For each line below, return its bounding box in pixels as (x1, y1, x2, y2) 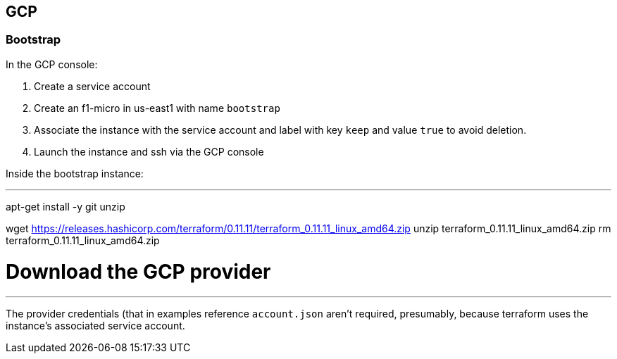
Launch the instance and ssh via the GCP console (34, 145, 264, 158)
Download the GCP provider (6, 259, 271, 284)
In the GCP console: (6, 58, 98, 70)
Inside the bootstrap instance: (6, 167, 144, 179)
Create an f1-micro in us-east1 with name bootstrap (34, 101, 280, 114)
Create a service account (34, 80, 151, 92)
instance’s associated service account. (6, 320, 185, 332)
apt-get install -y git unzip (6, 200, 125, 213)
